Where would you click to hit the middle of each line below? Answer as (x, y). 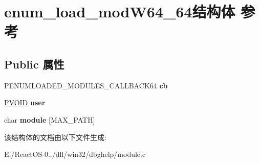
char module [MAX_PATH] (50, 119)
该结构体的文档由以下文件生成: (55, 137)
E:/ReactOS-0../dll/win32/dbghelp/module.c (75, 154)
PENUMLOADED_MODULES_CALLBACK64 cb (86, 85)
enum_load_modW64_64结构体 (120, 11)
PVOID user (25, 102)
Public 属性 (34, 64)
